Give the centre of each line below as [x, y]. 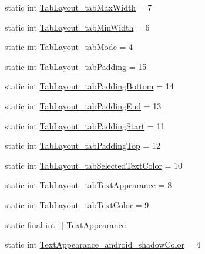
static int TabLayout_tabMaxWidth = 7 [78, 7]
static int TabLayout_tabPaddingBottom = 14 [89, 86]
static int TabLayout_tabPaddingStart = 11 [85, 126]
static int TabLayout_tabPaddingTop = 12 [83, 146]
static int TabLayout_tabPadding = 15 [76, 66]
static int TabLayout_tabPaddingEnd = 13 [83, 106]
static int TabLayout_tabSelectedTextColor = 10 [94, 165]
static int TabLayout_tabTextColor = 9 [77, 204]
